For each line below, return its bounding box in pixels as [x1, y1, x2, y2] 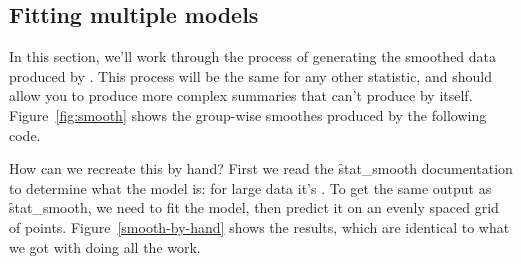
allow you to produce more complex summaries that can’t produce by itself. [9, 85, 473, 106]
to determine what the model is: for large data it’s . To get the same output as [9, 177, 492, 198]
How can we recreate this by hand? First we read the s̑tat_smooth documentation [9, 158, 513, 179]
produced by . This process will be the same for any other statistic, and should [9, 65, 492, 86]
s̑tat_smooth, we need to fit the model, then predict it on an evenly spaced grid [9, 197, 499, 218]
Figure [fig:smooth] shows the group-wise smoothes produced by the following [9, 104, 487, 125]
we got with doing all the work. [9, 236, 201, 257]
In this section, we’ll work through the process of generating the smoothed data [9, 46, 497, 67]
